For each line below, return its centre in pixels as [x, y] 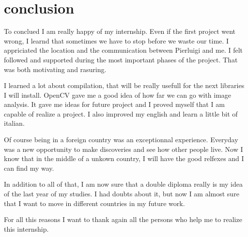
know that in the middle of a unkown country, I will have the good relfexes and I [124, 158]
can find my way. [29, 168]
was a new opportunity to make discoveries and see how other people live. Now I [124, 149]
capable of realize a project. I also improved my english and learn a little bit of [121, 113]
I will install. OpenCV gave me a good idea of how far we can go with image [118, 95]
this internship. [26, 229]
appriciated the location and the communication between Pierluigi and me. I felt [124, 50]
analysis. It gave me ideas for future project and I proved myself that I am [114, 104]
